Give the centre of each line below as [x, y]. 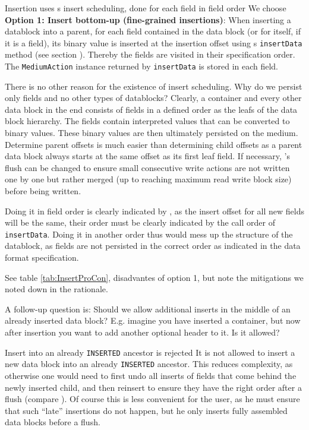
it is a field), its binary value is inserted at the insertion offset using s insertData [154, 42]
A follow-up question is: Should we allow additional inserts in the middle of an [148, 309]
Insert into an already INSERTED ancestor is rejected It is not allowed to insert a [150, 352]
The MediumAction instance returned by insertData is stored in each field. [142, 66]
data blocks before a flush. [53, 422]
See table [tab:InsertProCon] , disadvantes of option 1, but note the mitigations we [154, 277]
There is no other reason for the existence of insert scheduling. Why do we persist [154, 86]
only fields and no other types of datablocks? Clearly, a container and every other [153, 98]
